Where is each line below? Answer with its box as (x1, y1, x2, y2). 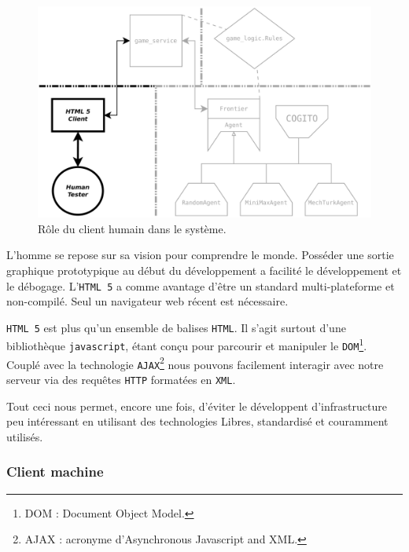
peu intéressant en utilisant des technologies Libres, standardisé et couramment (6, 413, 389, 430)
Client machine (6, 462, 104, 481)
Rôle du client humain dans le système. (38, 220, 227, 236)
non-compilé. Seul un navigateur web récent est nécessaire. (6, 293, 289, 309)
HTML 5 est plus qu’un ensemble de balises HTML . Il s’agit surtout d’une (6, 319, 346, 335)
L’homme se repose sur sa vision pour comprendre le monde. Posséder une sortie (6, 247, 394, 263)
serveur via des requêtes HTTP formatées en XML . (6, 371, 236, 388)
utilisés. (6, 428, 43, 444)
